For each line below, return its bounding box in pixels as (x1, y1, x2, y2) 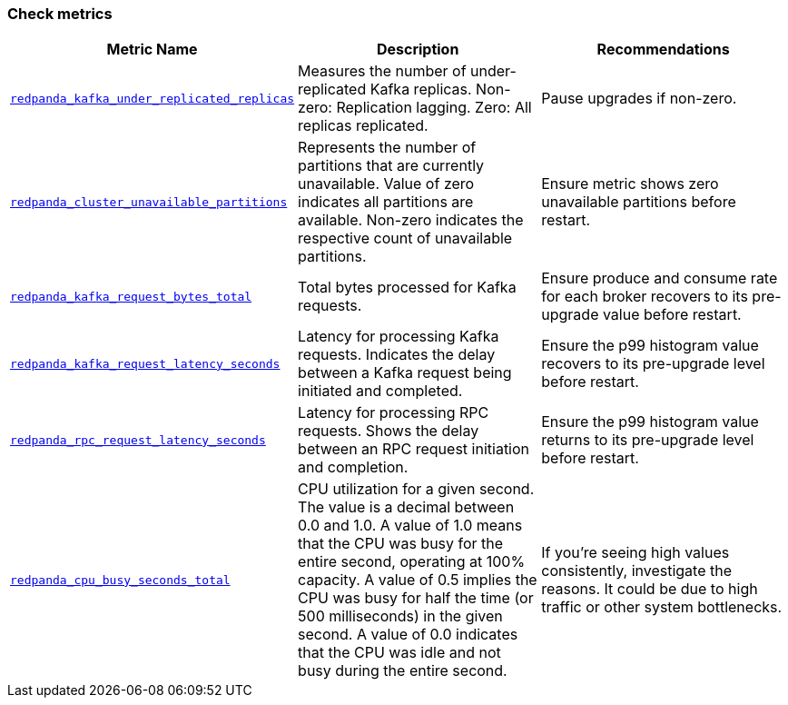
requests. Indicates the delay (298, 345, 496, 364)
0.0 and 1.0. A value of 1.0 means (298, 516, 523, 535)
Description (376, 40, 459, 59)
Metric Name (106, 40, 198, 59)
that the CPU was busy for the (298, 534, 504, 553)
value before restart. (602, 305, 742, 324)
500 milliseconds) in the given (298, 607, 503, 626)
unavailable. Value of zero (298, 174, 475, 194)
